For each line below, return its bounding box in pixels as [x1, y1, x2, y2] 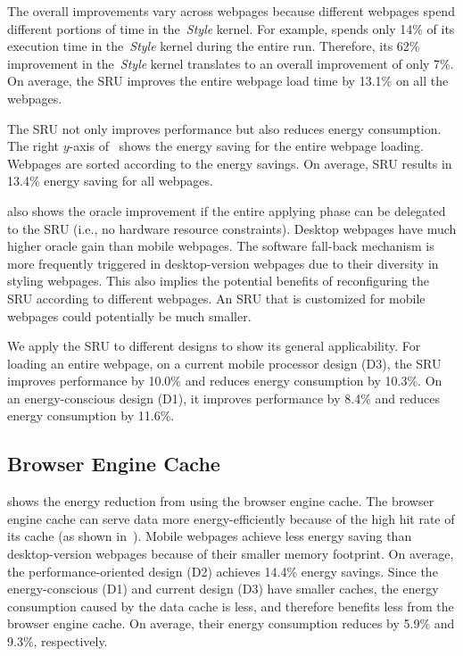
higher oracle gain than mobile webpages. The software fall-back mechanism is [7, 237, 434, 255]
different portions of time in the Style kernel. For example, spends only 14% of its [7, 19, 455, 37]
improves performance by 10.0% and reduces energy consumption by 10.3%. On [7, 371, 442, 390]
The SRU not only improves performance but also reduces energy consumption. [7, 119, 442, 137]
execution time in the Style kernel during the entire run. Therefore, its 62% [7, 37, 420, 55]
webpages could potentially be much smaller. [7, 306, 252, 325]
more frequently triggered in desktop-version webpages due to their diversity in [7, 253, 439, 272]
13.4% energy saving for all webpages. [7, 171, 213, 190]
